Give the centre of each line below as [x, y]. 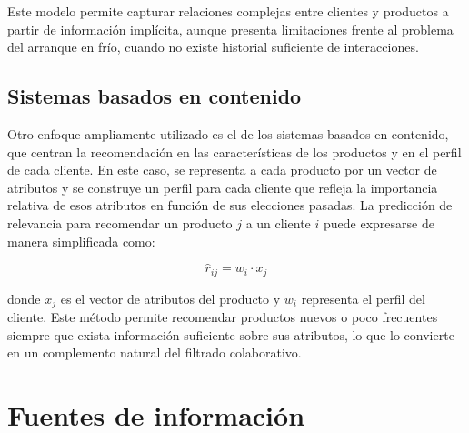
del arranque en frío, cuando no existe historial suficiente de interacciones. [213, 47]
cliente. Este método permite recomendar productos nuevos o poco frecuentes [223, 317]
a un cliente [278, 222]
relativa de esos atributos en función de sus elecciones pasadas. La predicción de [230, 205]
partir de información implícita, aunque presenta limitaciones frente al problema [230, 29]
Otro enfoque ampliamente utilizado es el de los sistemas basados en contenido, [228, 133]
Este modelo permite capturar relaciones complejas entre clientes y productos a [228, 11]
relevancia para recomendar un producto [120, 222]
